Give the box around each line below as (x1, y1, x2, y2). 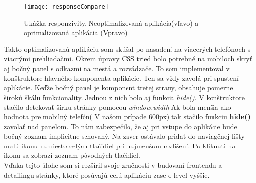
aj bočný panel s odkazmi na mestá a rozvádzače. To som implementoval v (4, 63, 230, 73)
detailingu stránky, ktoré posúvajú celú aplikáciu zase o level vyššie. (4, 169, 210, 180)
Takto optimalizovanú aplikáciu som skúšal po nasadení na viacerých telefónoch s (4, 43, 251, 54)
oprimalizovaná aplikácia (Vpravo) (24, 27, 128, 37)
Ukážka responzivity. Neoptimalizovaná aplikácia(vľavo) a (24, 17, 199, 28)
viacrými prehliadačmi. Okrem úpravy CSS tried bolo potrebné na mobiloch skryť (4, 53, 253, 64)
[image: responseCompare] (24, 3, 109, 10)
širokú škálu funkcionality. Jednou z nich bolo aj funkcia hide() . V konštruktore (4, 92, 245, 102)
